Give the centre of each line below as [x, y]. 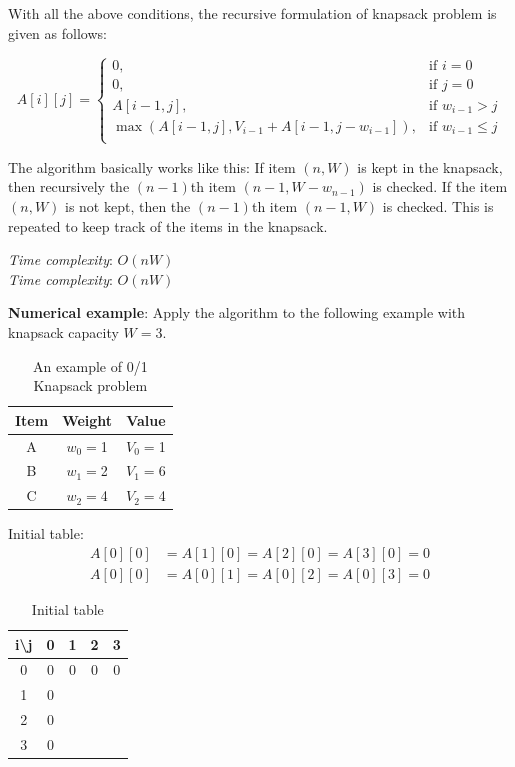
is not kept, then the [127, 206]
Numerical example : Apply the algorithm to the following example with [237, 312]
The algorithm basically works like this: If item [152, 166]
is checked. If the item [440, 186]
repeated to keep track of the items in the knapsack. [168, 225]
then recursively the [69, 186]
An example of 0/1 [90, 365]
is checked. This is [438, 206]
